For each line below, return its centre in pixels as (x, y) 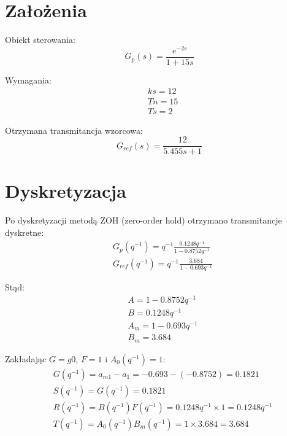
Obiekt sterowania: (40, 40)
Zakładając (26, 358)
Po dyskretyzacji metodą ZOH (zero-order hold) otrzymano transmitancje (143, 220)
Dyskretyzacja (66, 191)
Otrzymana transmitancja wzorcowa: (74, 130)
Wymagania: (28, 80)
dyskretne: (25, 232)
